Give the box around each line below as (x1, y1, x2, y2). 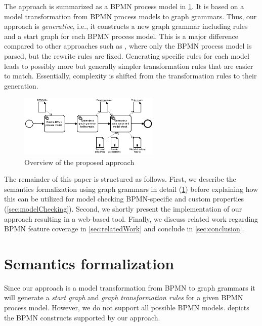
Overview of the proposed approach (24, 156, 135, 167)
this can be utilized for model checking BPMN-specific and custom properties (4, 193, 244, 204)
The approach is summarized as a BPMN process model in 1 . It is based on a (4, 1, 244, 11)
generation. (4, 80, 38, 91)
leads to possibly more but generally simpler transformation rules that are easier (4, 60, 253, 71)
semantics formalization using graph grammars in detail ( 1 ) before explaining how (4, 183, 258, 194)
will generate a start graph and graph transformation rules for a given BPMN (4, 292, 243, 303)
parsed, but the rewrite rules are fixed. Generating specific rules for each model (4, 50, 249, 61)
